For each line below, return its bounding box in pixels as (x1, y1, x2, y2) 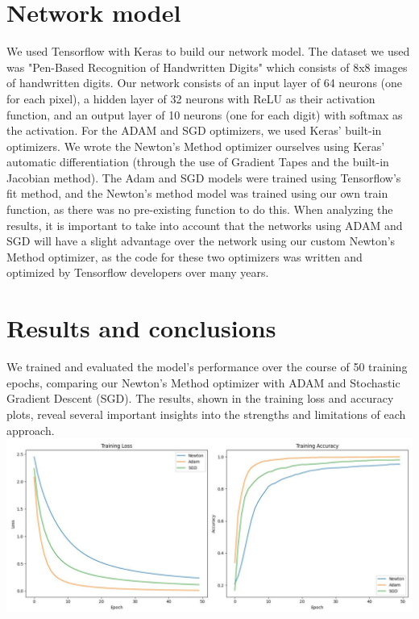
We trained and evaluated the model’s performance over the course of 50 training (6, 358, 408, 375)
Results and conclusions (6, 312, 276, 345)
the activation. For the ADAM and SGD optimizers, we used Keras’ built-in (6, 122, 382, 139)
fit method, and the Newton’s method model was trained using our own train (6, 185, 388, 202)
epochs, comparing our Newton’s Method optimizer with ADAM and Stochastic (6, 374, 400, 391)
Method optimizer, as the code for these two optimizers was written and (6, 248, 363, 265)
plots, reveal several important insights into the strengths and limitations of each (6, 405, 406, 422)
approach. (6, 421, 55, 438)
